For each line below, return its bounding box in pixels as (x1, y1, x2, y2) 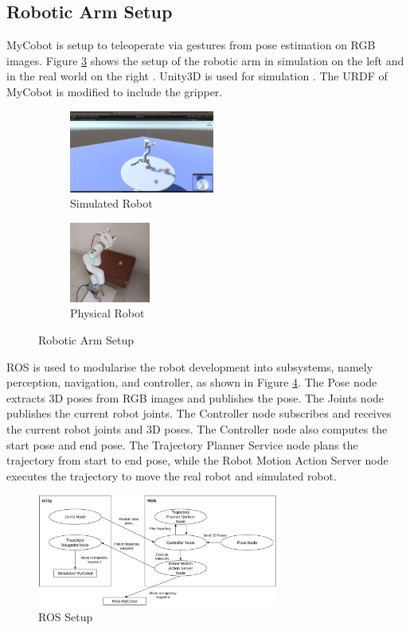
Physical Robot (70, 305, 145, 321)
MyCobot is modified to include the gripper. (6, 83, 223, 99)
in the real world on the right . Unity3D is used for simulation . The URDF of (6, 68, 388, 84)
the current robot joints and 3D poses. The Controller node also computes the (6, 421, 388, 437)
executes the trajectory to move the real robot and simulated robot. (6, 467, 337, 484)
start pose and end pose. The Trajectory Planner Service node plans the (6, 436, 358, 453)
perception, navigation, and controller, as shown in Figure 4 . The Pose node (6, 374, 377, 391)
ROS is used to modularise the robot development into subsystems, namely (6, 358, 373, 375)
